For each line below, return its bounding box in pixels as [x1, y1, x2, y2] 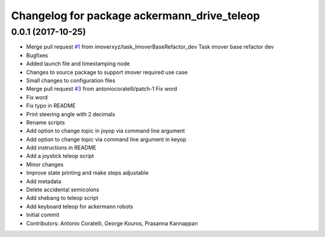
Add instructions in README [26, 144, 96, 151]
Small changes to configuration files [26, 77, 116, 84]
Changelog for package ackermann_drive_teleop [11, 9, 260, 22]
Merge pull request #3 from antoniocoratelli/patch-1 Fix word [26, 85, 178, 92]
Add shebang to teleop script [26, 194, 99, 202]
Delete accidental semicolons [26, 186, 99, 193]
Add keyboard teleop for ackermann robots [26, 203, 134, 210]
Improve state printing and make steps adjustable [26, 169, 149, 176]
